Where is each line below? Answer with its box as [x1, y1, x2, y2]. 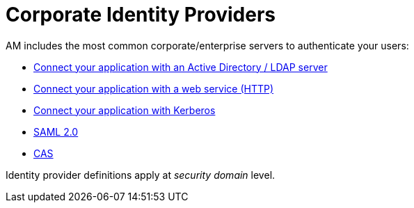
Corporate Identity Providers [6, 3, 276, 26]
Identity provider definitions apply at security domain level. [6, 168, 276, 181]
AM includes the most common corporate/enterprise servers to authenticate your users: [6, 39, 409, 51]
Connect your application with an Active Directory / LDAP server [33, 61, 328, 73]
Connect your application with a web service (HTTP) [33, 82, 274, 95]
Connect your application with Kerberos [33, 104, 216, 116]
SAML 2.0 [33, 125, 79, 138]
